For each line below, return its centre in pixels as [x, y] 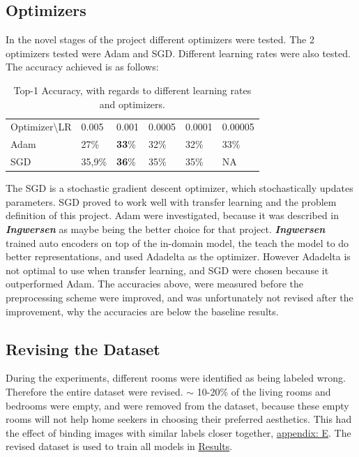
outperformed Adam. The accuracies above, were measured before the [154, 284]
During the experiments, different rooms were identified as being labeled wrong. [176, 378]
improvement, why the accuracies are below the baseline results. [142, 311]
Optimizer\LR [41, 127]
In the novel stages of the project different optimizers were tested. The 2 [160, 39]
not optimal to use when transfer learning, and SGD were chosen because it [167, 270]
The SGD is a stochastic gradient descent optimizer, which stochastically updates [179, 188]
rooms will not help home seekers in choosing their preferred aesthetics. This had [179, 419]
